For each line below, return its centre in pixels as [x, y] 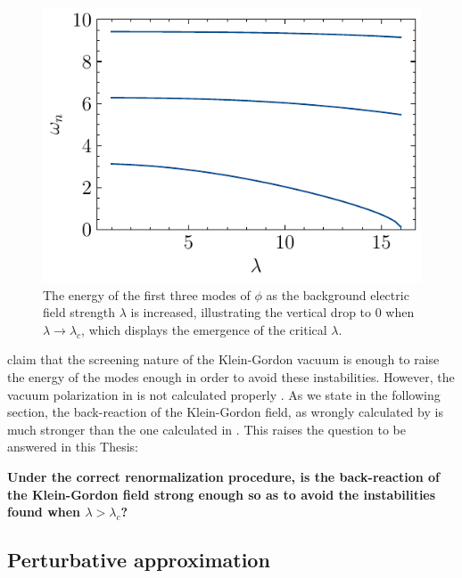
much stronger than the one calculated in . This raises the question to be [206, 429]
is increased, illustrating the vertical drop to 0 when [272, 312]
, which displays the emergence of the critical [204, 329]
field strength [79, 312]
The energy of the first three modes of [147, 294]
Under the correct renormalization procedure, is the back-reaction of [223, 477]
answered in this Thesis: [73, 447]
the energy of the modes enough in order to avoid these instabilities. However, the [231, 377]
